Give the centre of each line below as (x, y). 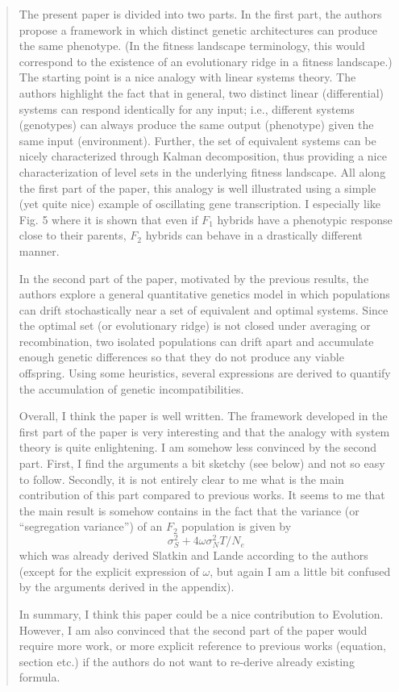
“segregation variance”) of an (91, 526)
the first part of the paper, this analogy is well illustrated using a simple (197, 188)
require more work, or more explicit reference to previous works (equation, (202, 646)
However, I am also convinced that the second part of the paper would (193, 629)
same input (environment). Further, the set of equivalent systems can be (197, 140)
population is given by (237, 526)
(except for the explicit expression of (109, 571)
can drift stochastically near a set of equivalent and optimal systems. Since (204, 309)
